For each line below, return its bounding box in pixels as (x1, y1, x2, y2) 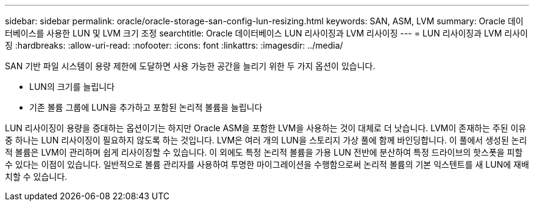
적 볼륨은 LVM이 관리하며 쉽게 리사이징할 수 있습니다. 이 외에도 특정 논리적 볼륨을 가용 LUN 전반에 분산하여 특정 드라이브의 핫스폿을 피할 (5, 147, 523, 157)
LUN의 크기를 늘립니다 (29, 81, 115, 92)
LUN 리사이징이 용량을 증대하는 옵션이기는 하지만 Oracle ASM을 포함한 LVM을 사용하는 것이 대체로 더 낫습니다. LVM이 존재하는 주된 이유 (5, 123, 527, 133)
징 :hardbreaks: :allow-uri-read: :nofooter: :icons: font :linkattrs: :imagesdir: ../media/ (5, 40, 343, 50)
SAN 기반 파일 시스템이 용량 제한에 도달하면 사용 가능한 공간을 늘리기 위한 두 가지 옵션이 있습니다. (5, 61, 376, 71)
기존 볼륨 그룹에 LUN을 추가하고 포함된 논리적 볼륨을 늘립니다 (29, 102, 263, 112)
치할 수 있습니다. (5, 171, 68, 182)
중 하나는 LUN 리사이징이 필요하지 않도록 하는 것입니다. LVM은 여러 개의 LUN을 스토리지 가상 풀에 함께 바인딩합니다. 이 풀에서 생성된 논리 (5, 135, 527, 145)
